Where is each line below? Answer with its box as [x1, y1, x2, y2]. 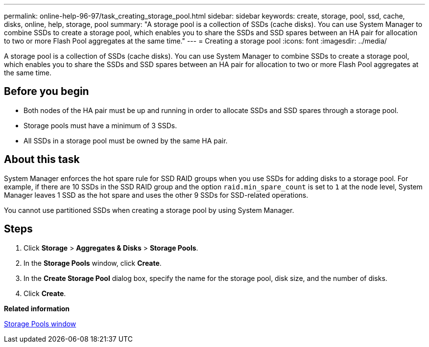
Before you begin [4, 85, 89, 98]
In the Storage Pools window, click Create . [24, 258, 162, 267]
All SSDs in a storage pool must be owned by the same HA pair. [24, 136, 228, 145]
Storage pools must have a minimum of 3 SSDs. [24, 121, 177, 130]
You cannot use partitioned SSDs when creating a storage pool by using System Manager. [4, 206, 294, 214]
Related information [4, 304, 70, 313]
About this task [4, 153, 80, 166]
